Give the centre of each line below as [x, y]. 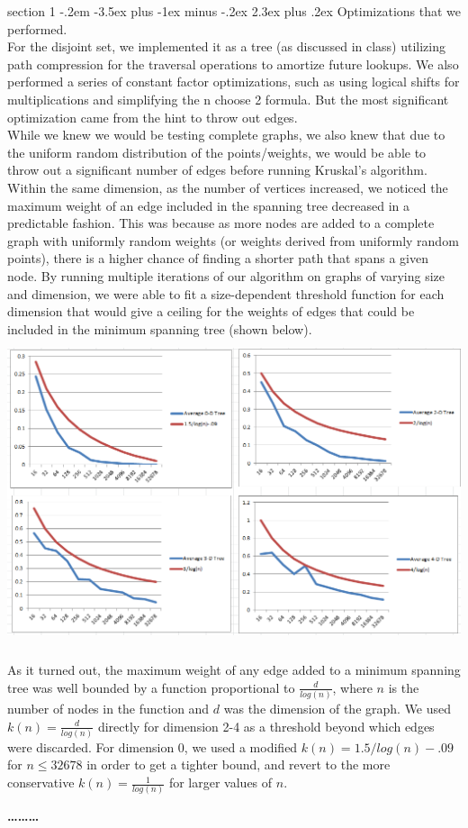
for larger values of [220, 783]
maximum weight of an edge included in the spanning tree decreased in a [209, 205]
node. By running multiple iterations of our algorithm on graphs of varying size [226, 275]
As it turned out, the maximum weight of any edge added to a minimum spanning [234, 670]
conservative [41, 783]
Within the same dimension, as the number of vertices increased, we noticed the [228, 187]
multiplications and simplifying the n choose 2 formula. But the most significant [228, 99]
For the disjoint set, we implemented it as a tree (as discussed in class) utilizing [227, 46]
